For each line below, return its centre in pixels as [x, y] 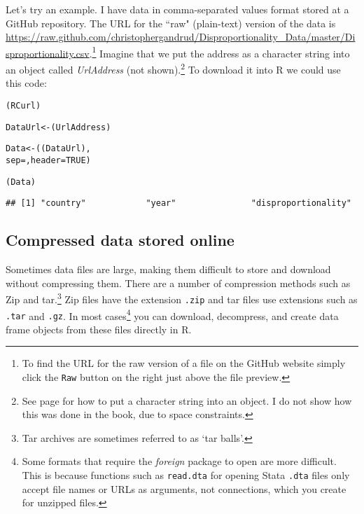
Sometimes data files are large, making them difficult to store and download [168, 269]
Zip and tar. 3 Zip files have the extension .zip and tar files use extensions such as [182, 298]
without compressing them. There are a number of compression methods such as [178, 283]
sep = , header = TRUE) [48, 160]
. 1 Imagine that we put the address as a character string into [219, 52]
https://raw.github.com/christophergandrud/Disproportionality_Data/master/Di [181, 37]
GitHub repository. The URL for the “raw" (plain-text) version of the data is [171, 23]
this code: [26, 83]
